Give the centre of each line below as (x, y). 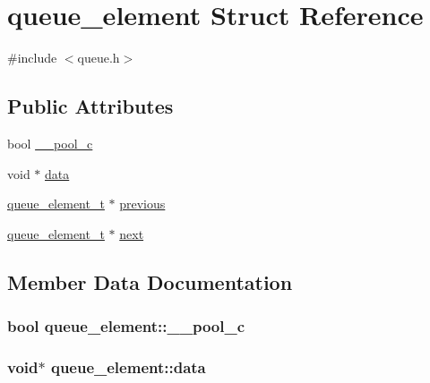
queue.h (99, 58)
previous (142, 204)
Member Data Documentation (150, 281)
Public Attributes (90, 106)
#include (32, 58)
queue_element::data (128, 366)
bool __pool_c (50, 143)
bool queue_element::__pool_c (126, 326)
